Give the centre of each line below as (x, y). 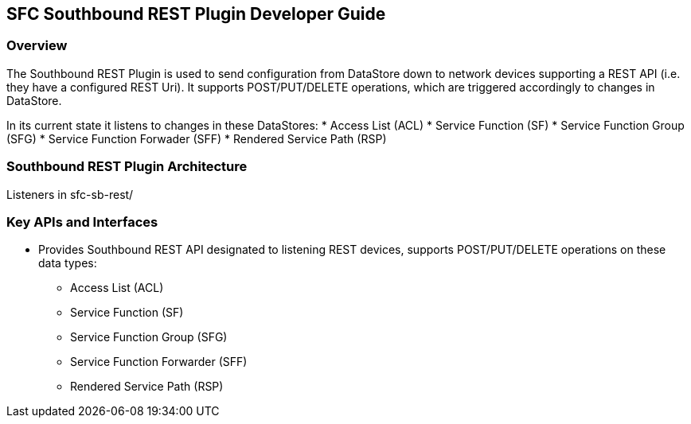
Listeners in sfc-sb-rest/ (70, 194)
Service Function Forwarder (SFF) (159, 362)
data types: (68, 263)
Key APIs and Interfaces (82, 222)
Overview (37, 46)
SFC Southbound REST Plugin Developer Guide (196, 14)
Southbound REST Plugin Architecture (127, 167)
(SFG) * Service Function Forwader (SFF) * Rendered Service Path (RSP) (197, 138)
